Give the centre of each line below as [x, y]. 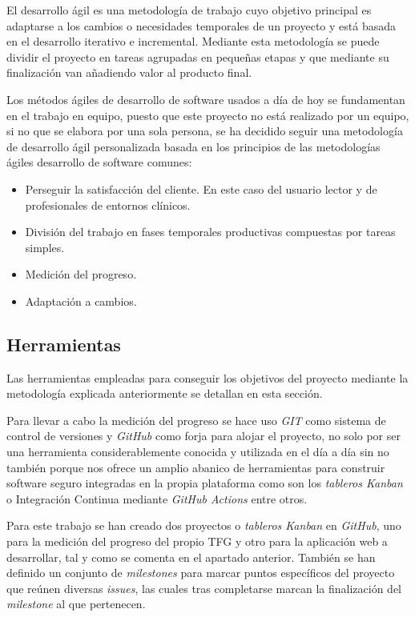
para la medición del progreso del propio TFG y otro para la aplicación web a [197, 541]
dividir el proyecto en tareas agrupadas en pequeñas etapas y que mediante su [198, 56]
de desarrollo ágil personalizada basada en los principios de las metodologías [193, 146]
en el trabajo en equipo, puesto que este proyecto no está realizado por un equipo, [208, 115]
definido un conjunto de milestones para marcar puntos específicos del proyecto [201, 573]
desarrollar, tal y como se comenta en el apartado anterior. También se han [191, 557]
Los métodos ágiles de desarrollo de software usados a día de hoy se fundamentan [206, 99]
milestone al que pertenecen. [76, 604]
